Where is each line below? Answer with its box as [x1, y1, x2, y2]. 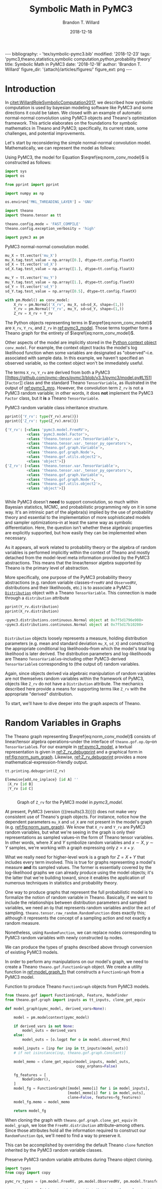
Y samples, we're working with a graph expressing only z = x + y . [5, 845, 135, 851]
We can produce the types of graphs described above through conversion [5, 944, 153, 950]
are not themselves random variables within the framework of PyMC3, [5, 675, 144, 681]
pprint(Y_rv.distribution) [5, 605, 59, 610]
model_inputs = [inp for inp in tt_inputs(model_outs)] [13, 1046, 129, 1051]
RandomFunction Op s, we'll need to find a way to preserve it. [5, 1132, 121, 1138]
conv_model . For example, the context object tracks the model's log [5, 345, 137, 351]
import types [5, 1166, 31, 1171]
